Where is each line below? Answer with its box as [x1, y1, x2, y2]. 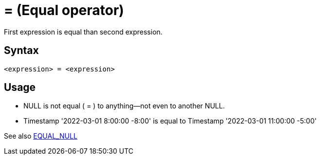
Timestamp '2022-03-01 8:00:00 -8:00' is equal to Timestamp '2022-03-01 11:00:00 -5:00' [23, 117, 317, 125]
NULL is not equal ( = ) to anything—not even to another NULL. [23, 102, 225, 110]
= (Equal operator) [4, 2, 124, 18]
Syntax [4, 44, 39, 57]
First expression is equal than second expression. [4, 27, 163, 36]
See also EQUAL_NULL [4, 132, 77, 141]
